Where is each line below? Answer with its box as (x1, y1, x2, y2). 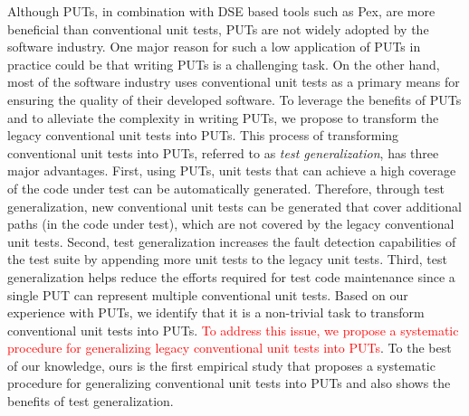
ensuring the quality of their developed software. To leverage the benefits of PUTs (7, 90, 462, 109)
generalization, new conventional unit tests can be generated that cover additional (7, 196, 462, 215)
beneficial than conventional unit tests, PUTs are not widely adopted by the (7, 19, 429, 38)
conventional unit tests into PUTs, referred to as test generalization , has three (7, 143, 439, 162)
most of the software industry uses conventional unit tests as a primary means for (7, 72, 460, 91)
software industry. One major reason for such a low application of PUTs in (7, 37, 421, 56)
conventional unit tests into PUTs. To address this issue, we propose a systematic (7, 320, 459, 339)
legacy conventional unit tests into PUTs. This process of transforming (7, 126, 399, 145)
